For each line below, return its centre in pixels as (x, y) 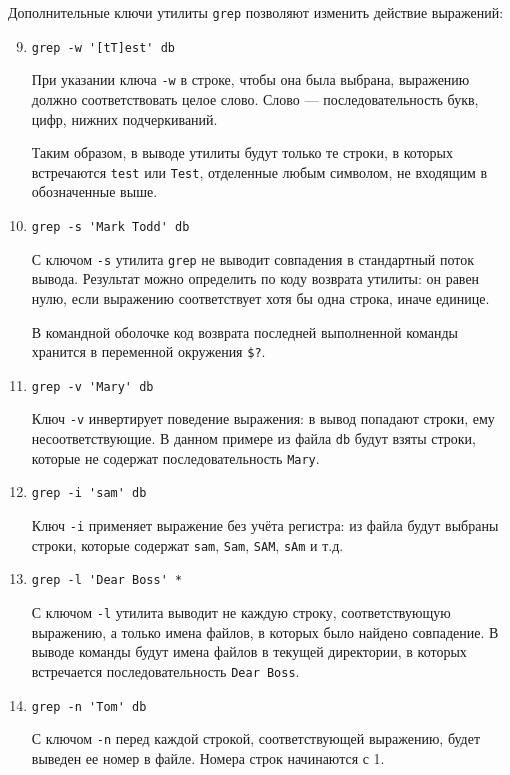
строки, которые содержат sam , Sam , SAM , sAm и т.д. (187, 544)
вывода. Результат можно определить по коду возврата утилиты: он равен (255, 278)
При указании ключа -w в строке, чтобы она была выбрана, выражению (250, 79)
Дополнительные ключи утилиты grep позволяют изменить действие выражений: (256, 12)
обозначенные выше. (94, 191)
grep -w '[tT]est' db (103, 47)
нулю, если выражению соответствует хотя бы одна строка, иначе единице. (260, 297)
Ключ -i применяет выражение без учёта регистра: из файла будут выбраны (265, 525)
